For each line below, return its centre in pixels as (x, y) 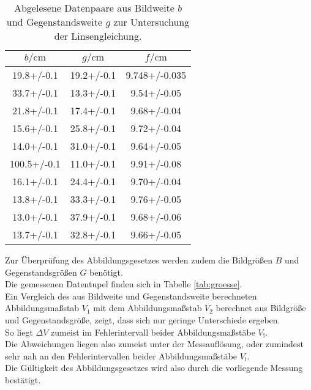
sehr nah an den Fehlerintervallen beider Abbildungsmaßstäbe (121, 355)
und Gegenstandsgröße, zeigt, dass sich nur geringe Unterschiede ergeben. (143, 319)
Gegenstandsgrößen (41, 272)
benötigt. (106, 272)
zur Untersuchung (152, 22)
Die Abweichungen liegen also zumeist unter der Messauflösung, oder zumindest (155, 344)
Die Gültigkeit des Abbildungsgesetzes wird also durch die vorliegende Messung (154, 368)
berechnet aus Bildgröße (261, 308)
